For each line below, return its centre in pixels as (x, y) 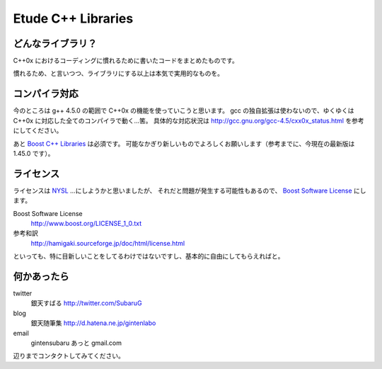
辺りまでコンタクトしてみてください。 (69, 356)
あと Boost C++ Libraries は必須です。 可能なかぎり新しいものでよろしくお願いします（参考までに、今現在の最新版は (184, 143)
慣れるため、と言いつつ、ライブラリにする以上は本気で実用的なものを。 (118, 74)
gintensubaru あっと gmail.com (76, 343)
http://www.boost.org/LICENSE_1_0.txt (86, 223)
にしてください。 (38, 130)
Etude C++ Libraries (73, 18)
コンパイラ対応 (46, 94)
